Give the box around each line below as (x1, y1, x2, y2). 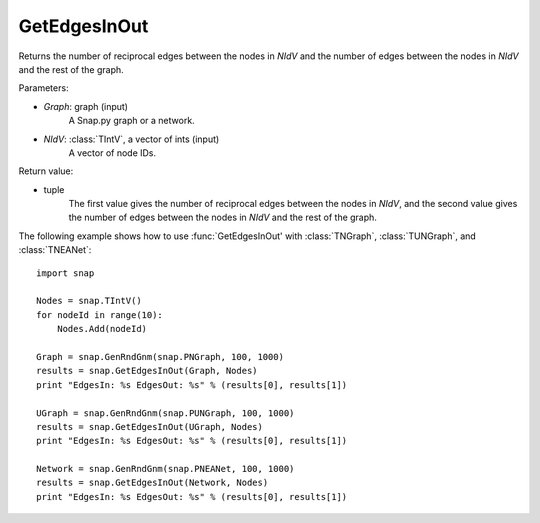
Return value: (18, 165, 74, 177)
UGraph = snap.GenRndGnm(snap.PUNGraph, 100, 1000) (36, 407, 295, 419)
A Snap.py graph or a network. (68, 115, 195, 127)
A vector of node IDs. (68, 146, 157, 159)
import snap (36, 267, 95, 279)
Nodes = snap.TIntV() (36, 295, 142, 307)
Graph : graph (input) (43, 100, 129, 112)
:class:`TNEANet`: (18, 244, 92, 256)
